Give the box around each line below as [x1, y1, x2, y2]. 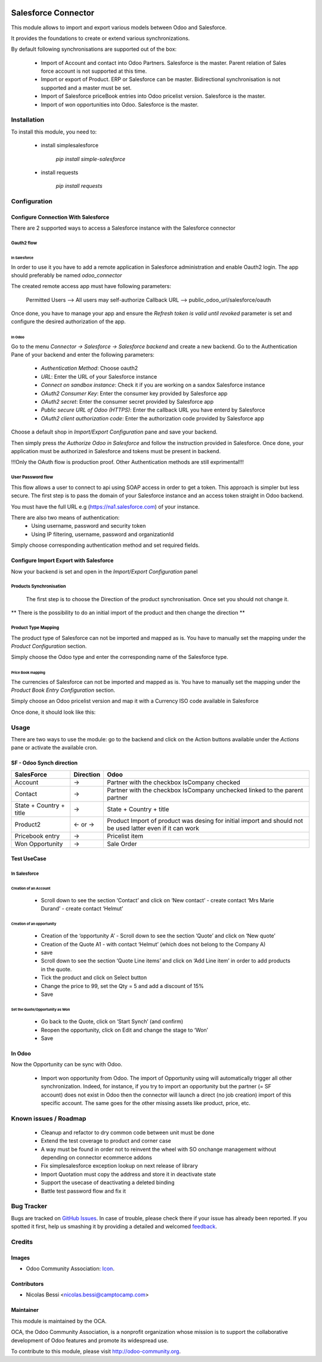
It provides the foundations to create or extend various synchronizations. [11, 35, 190, 42]
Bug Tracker [11, 1202, 48, 1211]
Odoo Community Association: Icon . [26, 1265, 114, 1273]
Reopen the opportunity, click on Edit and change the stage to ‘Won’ [41, 1026, 209, 1033]
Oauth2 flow [11, 240, 38, 246]
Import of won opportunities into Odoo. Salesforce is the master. [41, 101, 199, 108]
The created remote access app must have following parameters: [11, 283, 172, 290]
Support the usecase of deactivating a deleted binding [41, 1179, 175, 1186]
